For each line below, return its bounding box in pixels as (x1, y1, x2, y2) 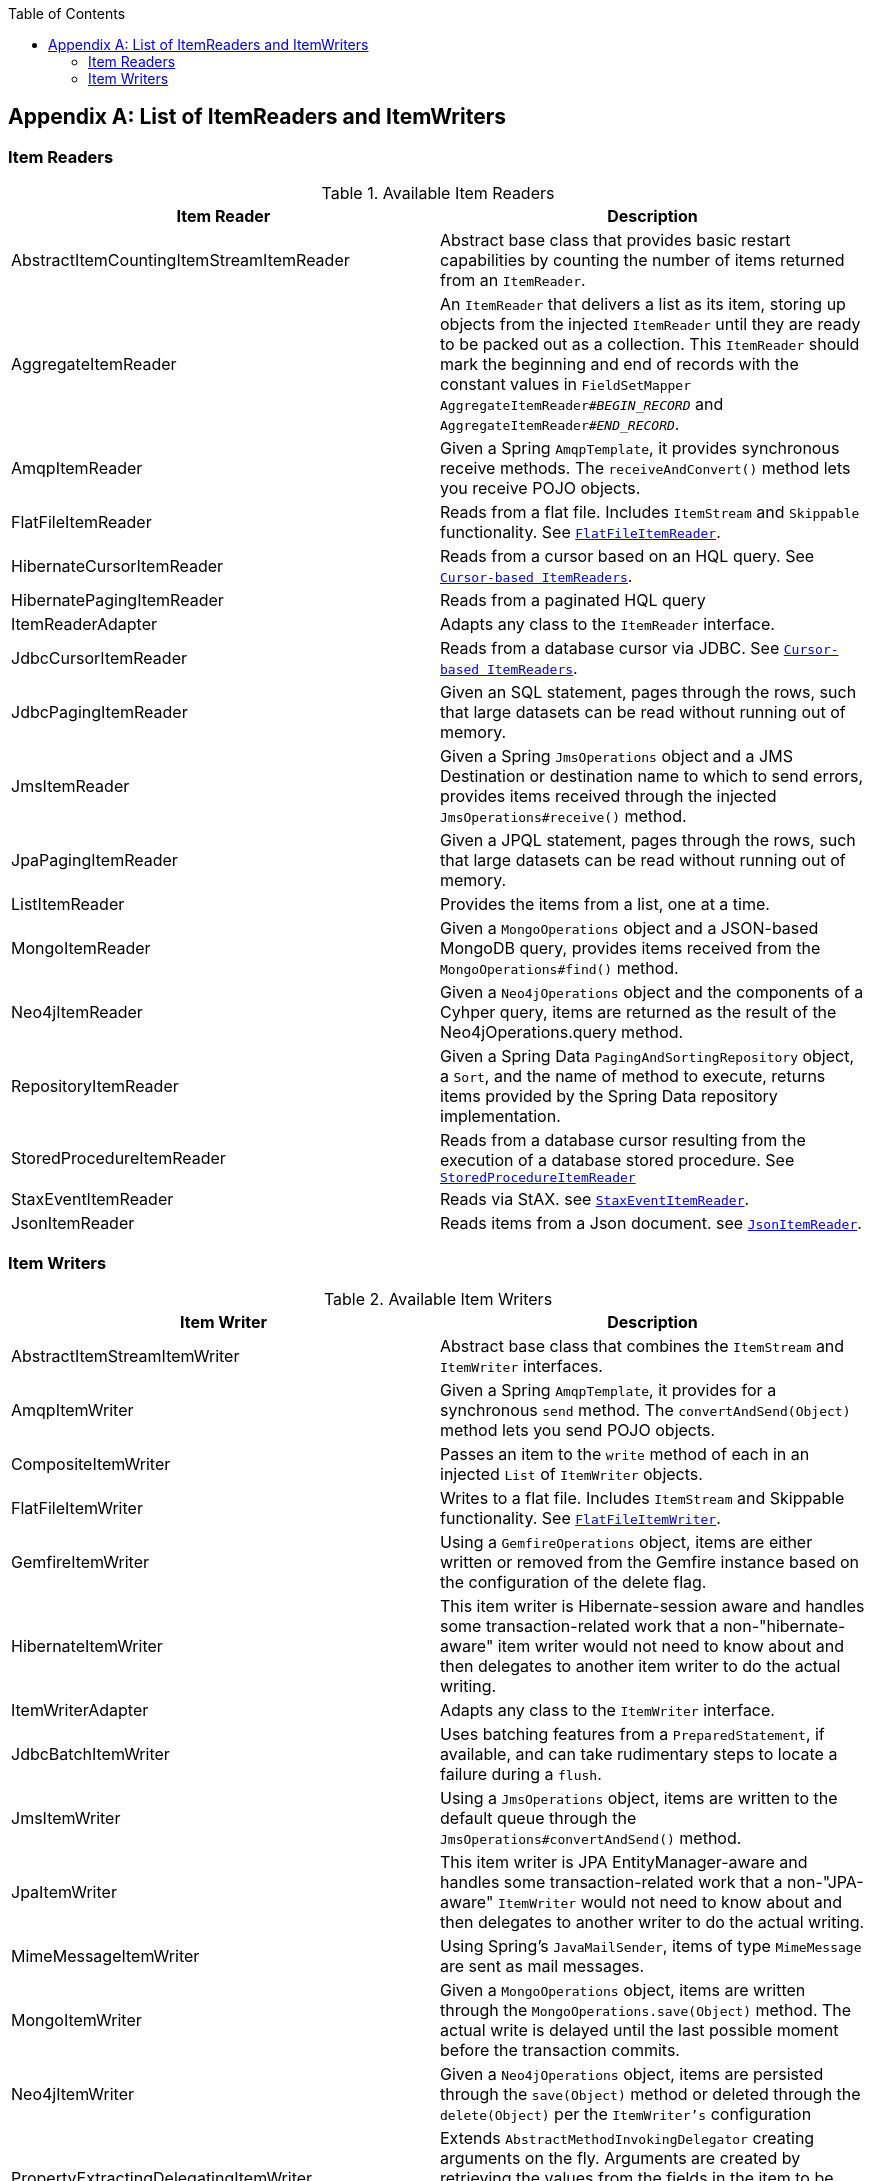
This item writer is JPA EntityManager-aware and (440, 1851, 808, 1872)
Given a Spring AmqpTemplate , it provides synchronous (440, 438, 840, 459)
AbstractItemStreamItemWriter (11, 1345, 240, 1366)
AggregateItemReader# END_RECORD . (440, 414, 680, 435)
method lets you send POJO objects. (440, 1419, 716, 1440)
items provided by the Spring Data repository (440, 1086, 778, 1107)
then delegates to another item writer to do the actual (440, 1655, 841, 1676)
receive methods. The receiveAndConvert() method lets (440, 458, 851, 479)
